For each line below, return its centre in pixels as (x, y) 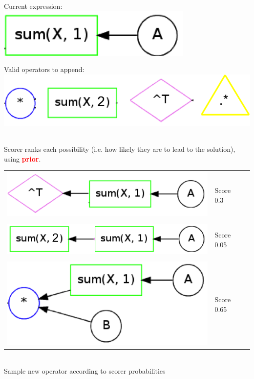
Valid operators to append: (44, 69)
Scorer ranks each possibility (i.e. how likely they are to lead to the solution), (120, 149)
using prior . (22, 158)
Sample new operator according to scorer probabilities (85, 370)
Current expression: (33, 6)
